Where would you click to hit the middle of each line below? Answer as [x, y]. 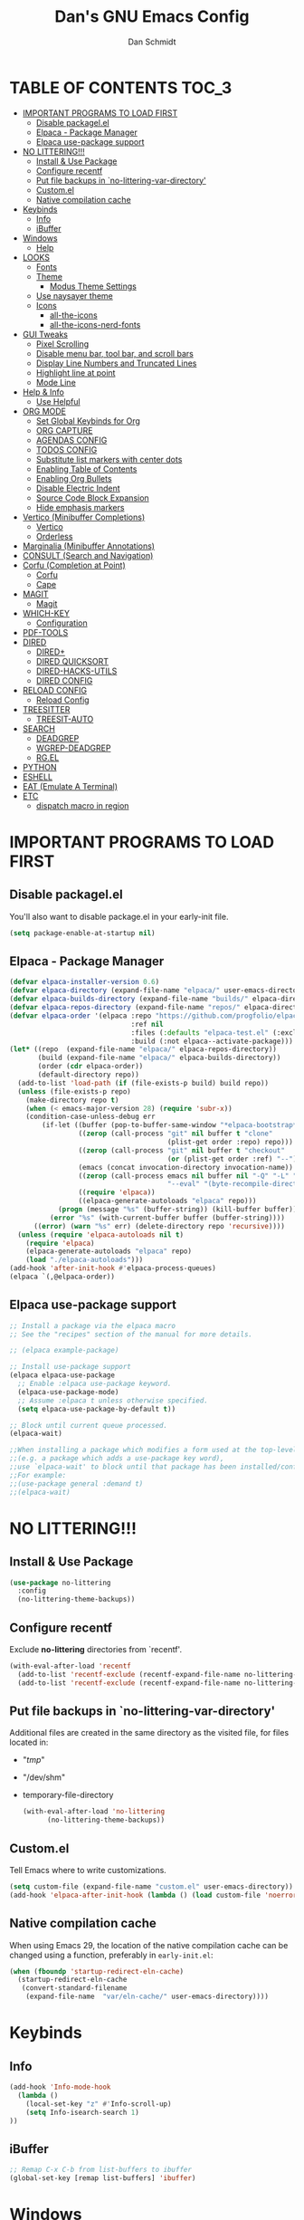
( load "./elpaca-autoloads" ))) [85, 1260]
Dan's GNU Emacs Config [152, 17]
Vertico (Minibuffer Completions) [84, 517]
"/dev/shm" [44, 1777]
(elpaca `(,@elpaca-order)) [62, 1277]
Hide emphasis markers [80, 507]
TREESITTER [46, 709]
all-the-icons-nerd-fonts [95, 324]
